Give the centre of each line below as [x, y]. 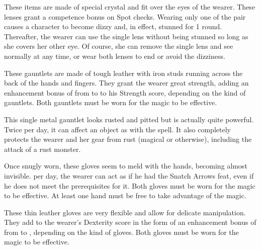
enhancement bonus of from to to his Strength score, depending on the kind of [125, 92]
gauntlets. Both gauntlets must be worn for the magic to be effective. [111, 102]
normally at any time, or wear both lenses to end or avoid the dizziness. [115, 56]
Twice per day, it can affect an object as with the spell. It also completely [117, 129]
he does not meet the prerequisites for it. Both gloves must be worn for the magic [130, 185]
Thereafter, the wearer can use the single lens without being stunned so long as [126, 36]
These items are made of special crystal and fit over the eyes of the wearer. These [130, 7]
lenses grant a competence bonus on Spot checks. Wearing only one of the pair [125, 16]
